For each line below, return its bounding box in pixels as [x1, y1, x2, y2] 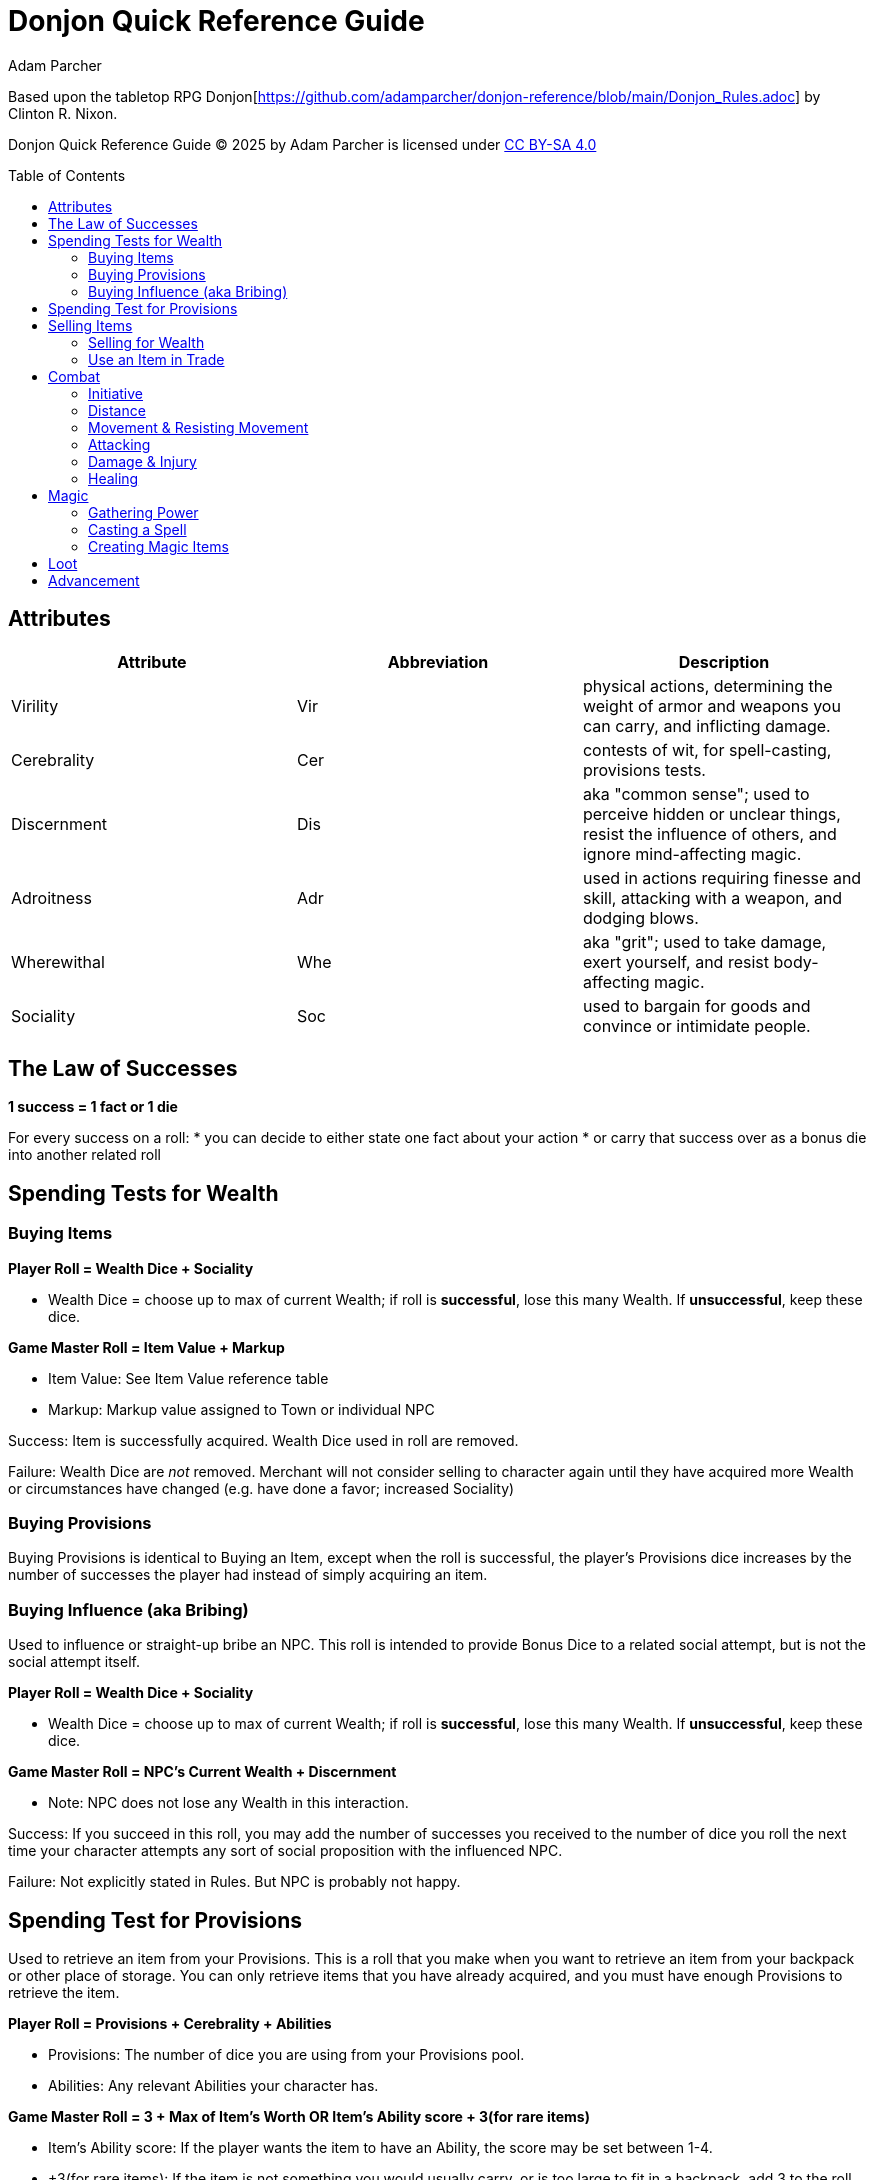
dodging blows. [582, 907, 699, 928]
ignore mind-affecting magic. [582, 843, 802, 864]
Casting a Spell [88, 520, 187, 538]
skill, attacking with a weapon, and [582, 887, 843, 908]
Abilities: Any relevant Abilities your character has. [48, 2077, 379, 2094]
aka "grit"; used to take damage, [582, 931, 827, 952]
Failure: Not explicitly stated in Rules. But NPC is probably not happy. [8, 1873, 461, 1891]
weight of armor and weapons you [582, 695, 841, 716]
